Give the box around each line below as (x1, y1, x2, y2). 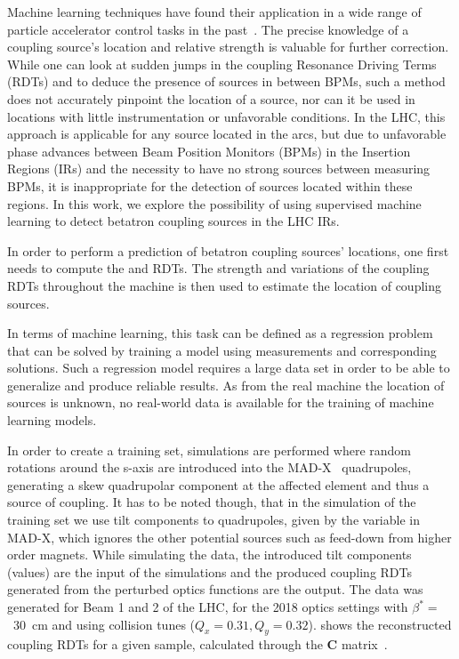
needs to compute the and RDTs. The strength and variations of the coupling (7, 259, 430, 277)
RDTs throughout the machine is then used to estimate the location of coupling (7, 276, 442, 294)
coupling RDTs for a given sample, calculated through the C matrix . (7, 635, 388, 654)
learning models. (7, 411, 97, 430)
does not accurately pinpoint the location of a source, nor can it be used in (7, 89, 415, 108)
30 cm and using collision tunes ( (12, 615, 196, 633)
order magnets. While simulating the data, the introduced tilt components (7, 545, 412, 564)
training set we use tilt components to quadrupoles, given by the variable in (7, 510, 420, 529)
